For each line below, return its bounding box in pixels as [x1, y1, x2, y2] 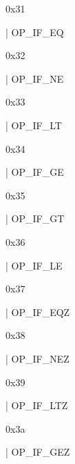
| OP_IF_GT [6, 211, 65, 226]
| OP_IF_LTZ [6, 398, 68, 413]
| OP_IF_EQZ [6, 304, 70, 319]
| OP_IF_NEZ [6, 351, 69, 365]
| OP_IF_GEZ [6, 445, 70, 459]
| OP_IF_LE [6, 258, 63, 272]
